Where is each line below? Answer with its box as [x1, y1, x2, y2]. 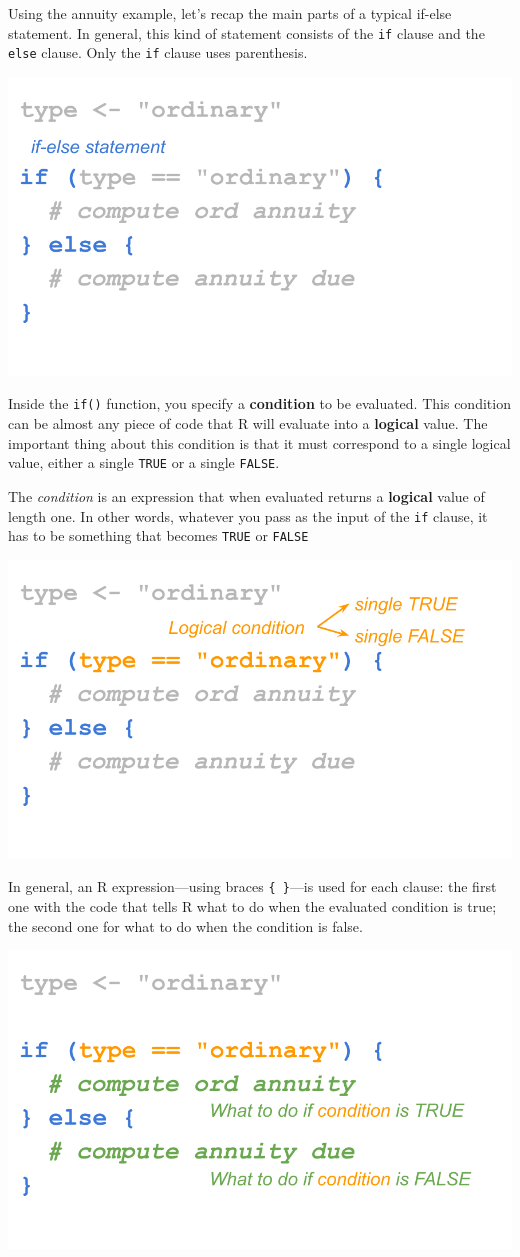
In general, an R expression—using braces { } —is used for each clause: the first [8, 876, 497, 897]
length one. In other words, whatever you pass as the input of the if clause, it [8, 505, 488, 526]
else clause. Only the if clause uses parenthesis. [8, 42, 308, 63]
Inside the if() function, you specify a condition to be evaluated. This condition [8, 393, 511, 414]
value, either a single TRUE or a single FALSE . [8, 452, 280, 473]
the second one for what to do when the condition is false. [8, 915, 363, 936]
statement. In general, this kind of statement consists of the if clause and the [8, 22, 485, 43]
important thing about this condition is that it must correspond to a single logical [8, 432, 511, 453]
